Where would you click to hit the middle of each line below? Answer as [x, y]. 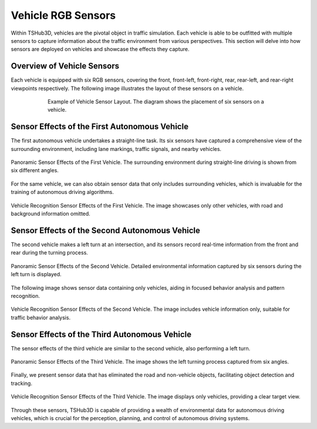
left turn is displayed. [36, 274]
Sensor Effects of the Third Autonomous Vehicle [101, 334]
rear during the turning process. [49, 253]
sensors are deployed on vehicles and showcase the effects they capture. [100, 49]
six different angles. [35, 170]
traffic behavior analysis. [41, 317]
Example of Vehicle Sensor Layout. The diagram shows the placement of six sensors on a [156, 102]
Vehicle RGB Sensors [63, 15]
